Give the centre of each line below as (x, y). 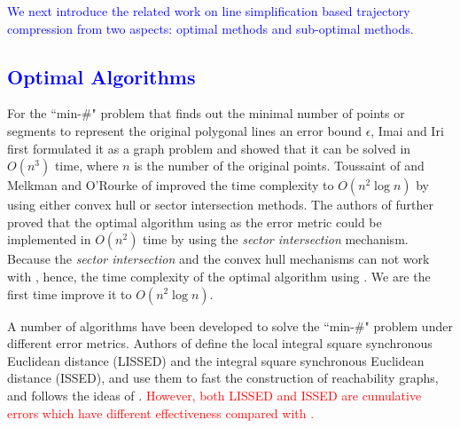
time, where (86, 166)
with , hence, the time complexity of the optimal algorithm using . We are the (219, 276)
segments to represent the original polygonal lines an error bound (184, 130)
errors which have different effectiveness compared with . (161, 412)
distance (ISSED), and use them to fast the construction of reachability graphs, (223, 378)
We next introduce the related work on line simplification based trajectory (209, 11)
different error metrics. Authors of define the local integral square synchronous (220, 343)
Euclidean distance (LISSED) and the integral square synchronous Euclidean (216, 360)
